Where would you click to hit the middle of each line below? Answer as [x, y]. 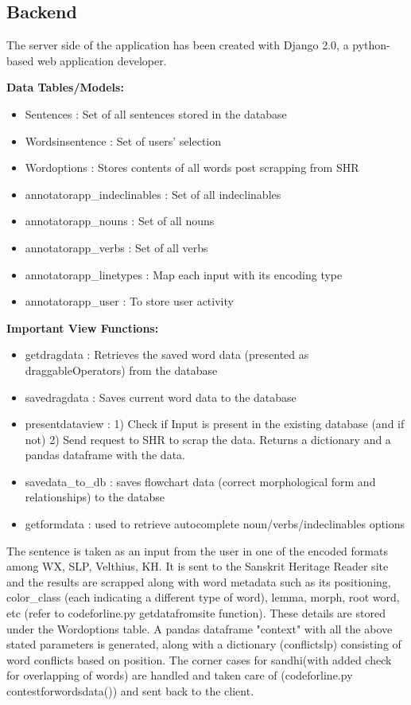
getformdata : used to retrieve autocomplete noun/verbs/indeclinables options [215, 524]
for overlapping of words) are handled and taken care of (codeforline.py [180, 675]
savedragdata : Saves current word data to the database [161, 397]
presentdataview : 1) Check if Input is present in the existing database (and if [215, 424]
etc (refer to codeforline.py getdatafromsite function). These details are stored [196, 613]
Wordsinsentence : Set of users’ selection [123, 140]
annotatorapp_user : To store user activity [129, 301]
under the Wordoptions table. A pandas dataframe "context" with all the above [200, 628]
